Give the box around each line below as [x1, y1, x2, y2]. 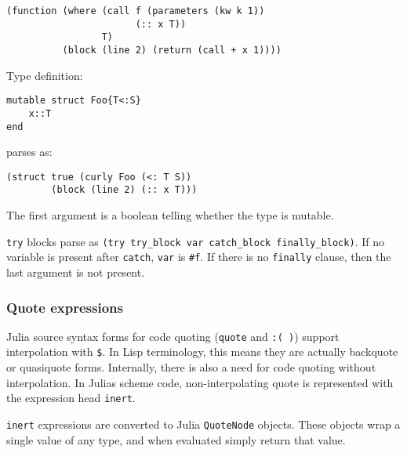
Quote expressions [6, 297, 123, 317]
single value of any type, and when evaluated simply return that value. [6, 431, 346, 448]
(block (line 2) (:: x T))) [51, 184, 198, 196]
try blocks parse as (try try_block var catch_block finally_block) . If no [6, 233, 384, 249]
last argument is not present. [6, 264, 145, 280]
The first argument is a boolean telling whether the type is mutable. [6, 207, 334, 223]
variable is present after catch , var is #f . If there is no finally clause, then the [6, 248, 391, 265]
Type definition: [6, 67, 83, 83]
